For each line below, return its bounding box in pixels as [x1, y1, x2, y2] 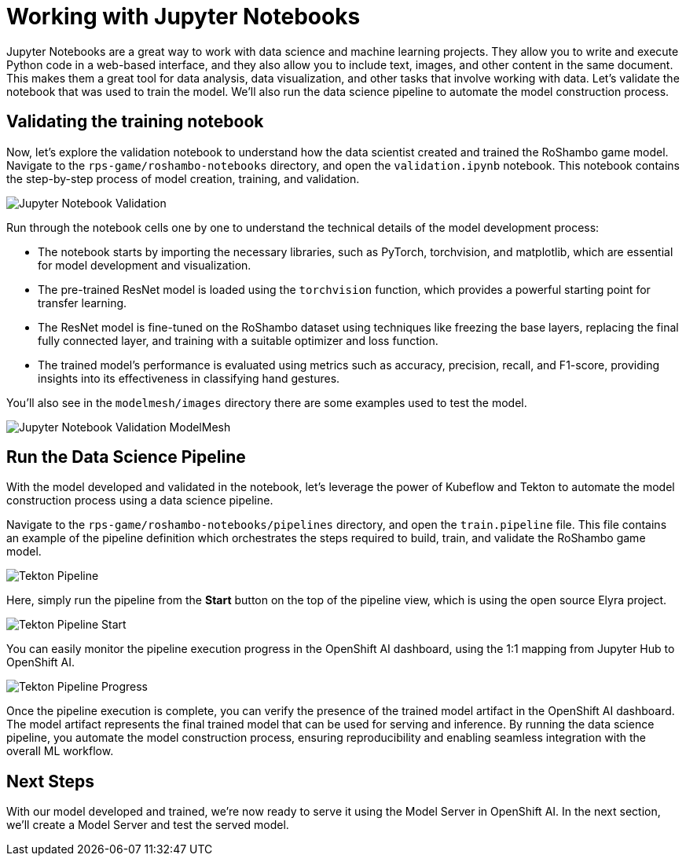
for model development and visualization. [38, 258, 251, 272]
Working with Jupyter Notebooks [6, 3, 361, 30]
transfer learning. [38, 295, 127, 310]
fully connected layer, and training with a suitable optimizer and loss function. [38, 333, 438, 347]
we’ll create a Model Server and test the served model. [6, 818, 289, 832]
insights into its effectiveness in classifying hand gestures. [38, 371, 340, 385]
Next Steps [6, 771, 94, 791]
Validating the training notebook [6, 112, 264, 132]
